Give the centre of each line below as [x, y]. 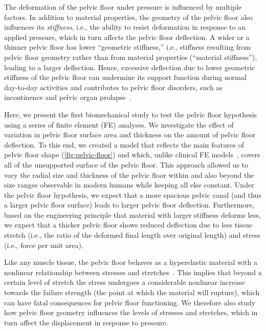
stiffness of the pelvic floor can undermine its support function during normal [125, 77]
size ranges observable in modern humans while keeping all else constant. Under [129, 185]
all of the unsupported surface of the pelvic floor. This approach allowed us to [126, 164]
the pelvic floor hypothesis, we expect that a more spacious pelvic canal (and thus [133, 194]
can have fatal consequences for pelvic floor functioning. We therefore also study [130, 302]
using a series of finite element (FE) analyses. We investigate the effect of [119, 124]
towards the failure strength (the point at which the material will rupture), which [132, 292]
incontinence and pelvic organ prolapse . [68, 97]
